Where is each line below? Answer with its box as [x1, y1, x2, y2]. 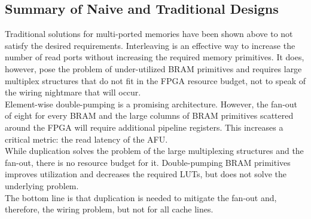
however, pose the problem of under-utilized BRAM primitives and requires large [5, 62, 302, 75]
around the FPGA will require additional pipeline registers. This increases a [5, 121, 283, 133]
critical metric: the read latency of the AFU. [5, 132, 168, 145]
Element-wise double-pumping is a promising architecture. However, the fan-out [5, 97, 298, 110]
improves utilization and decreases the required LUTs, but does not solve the [5, 168, 286, 180]
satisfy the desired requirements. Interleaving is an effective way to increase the [5, 39, 295, 51]
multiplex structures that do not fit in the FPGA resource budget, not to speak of [5, 74, 306, 87]
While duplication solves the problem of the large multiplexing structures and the [5, 144, 304, 157]
